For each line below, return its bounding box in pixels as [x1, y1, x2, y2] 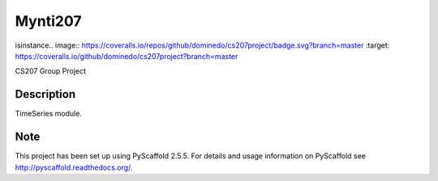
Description [15, 87, 76, 101]
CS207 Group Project [15, 66, 87, 76]
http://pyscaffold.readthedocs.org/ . [15, 162, 133, 172]
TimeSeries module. [15, 109, 83, 119]
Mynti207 [15, 12, 82, 30]
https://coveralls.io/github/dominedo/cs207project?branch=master [15, 51, 238, 61]
